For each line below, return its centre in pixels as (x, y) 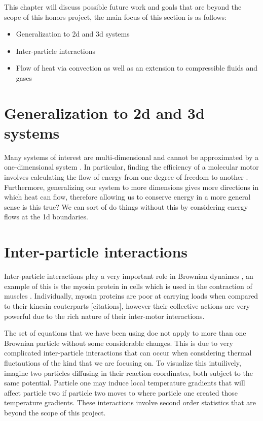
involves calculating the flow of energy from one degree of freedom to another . (126, 177)
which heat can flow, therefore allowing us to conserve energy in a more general (127, 197)
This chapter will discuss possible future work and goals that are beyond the (123, 7)
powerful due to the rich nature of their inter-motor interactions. (104, 316)
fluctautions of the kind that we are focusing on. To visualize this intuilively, (123, 362)
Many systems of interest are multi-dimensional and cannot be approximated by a (131, 157)
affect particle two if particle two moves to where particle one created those (121, 392)
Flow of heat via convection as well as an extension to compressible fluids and (137, 68)
